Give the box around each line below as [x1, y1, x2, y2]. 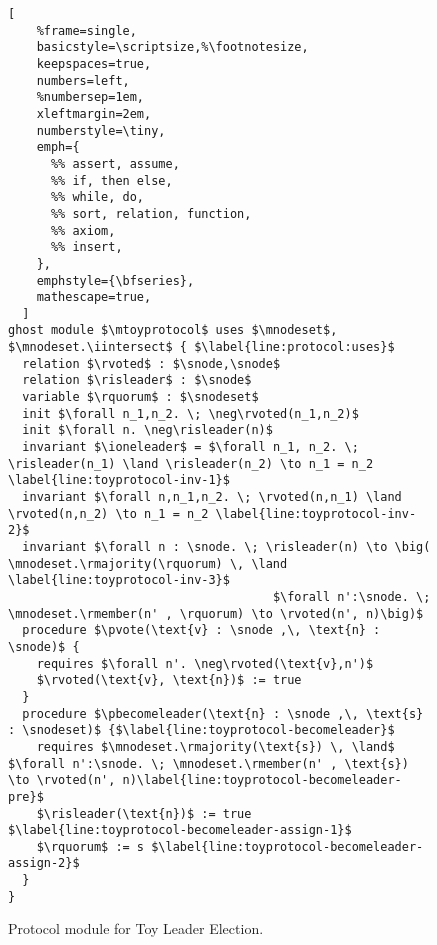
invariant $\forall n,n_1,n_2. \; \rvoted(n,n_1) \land [22, 490, 402, 505]
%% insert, [50, 240, 123, 255]
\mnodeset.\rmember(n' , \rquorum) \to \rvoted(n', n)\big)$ [8, 606, 424, 621]
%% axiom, [50, 223, 116, 238]
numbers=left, [36, 73, 130, 88]
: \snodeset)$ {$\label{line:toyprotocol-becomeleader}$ [8, 723, 395, 738]
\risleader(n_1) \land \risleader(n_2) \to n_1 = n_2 [8, 456, 374, 471]
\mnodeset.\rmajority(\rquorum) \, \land [8, 556, 288, 571]
